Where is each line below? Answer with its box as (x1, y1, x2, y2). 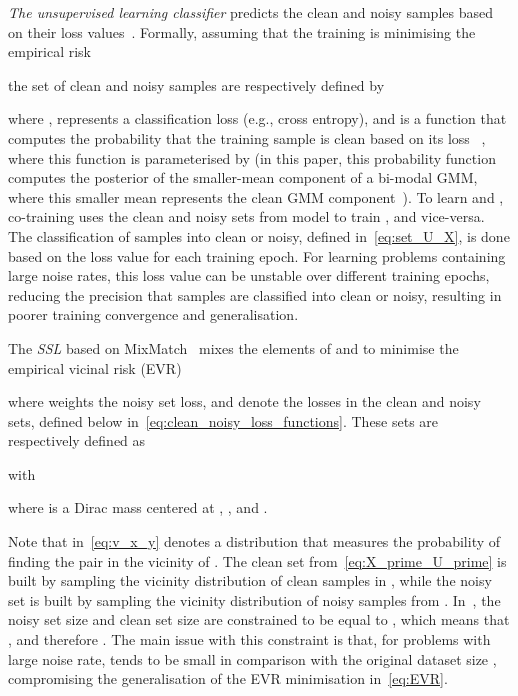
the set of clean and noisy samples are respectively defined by (8, 74, 385, 95)
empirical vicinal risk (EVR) (8, 357, 182, 378)
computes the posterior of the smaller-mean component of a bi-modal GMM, (8, 167, 478, 188)
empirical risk (8, 41, 91, 62)
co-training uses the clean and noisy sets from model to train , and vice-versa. (8, 206, 485, 227)
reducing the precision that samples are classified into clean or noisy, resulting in (8, 284, 502, 305)
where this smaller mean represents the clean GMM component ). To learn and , (8, 186, 504, 207)
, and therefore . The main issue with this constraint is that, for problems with (8, 629, 491, 650)
